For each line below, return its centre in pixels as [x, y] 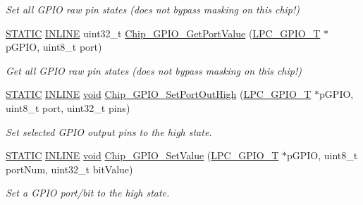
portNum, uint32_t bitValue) [69, 169]
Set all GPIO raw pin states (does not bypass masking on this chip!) [153, 9]
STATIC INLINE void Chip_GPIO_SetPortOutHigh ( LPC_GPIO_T [159, 94]
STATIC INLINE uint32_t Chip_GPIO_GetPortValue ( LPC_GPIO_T [163, 33]
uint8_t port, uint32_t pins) [68, 107]
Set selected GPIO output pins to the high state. [109, 131]
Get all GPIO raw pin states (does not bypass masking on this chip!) [154, 70]
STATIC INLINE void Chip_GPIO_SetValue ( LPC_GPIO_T [142, 155]
